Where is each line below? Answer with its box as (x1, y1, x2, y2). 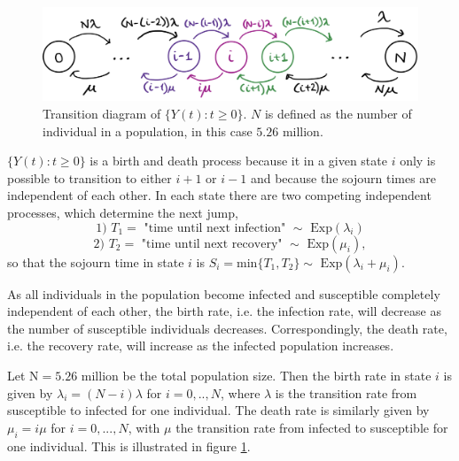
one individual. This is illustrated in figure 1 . (7, 436, 251, 455)
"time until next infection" (144, 221, 286, 234)
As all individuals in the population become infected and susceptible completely (7, 284, 440, 303)
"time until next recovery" (141, 237, 283, 250)
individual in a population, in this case (43, 121, 253, 140)
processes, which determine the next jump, (7, 203, 238, 221)
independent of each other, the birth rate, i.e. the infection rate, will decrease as (7, 302, 441, 320)
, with (128, 418, 160, 436)
